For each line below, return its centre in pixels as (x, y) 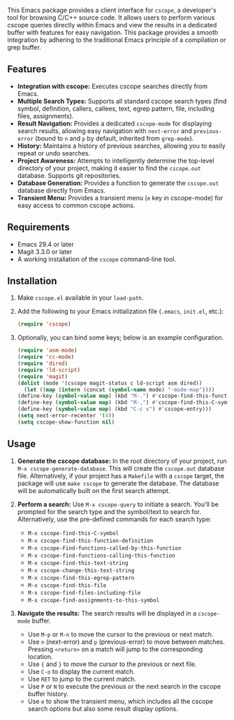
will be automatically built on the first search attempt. (94, 490)
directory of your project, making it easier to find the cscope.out (109, 168)
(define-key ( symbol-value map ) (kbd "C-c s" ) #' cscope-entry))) (114, 409)
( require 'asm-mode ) (47, 351)
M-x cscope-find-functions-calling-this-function (102, 555)
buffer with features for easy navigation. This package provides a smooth (113, 32)
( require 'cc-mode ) (46, 357)
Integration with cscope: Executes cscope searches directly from (112, 86)
